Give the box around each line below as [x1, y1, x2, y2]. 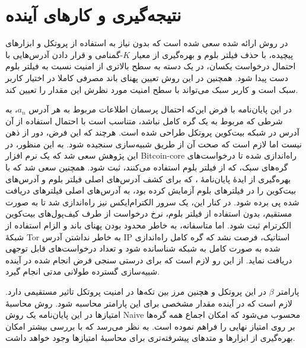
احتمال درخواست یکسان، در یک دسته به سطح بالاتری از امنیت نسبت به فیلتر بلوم [5, 60, 296, 72]
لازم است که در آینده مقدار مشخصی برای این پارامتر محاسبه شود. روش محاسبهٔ [5, 297, 293, 309]
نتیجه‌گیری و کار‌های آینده [5, 2, 181, 27]
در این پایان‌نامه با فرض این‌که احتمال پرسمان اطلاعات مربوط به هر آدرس [28, 103, 292, 115]
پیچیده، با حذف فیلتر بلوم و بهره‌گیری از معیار [132, 48, 294, 60]
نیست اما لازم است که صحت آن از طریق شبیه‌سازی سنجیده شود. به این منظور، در [5, 137, 302, 150]
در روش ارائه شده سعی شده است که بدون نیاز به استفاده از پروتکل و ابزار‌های [5, 37, 288, 49]
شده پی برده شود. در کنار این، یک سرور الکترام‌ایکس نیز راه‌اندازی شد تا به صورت [5, 195, 299, 208]
